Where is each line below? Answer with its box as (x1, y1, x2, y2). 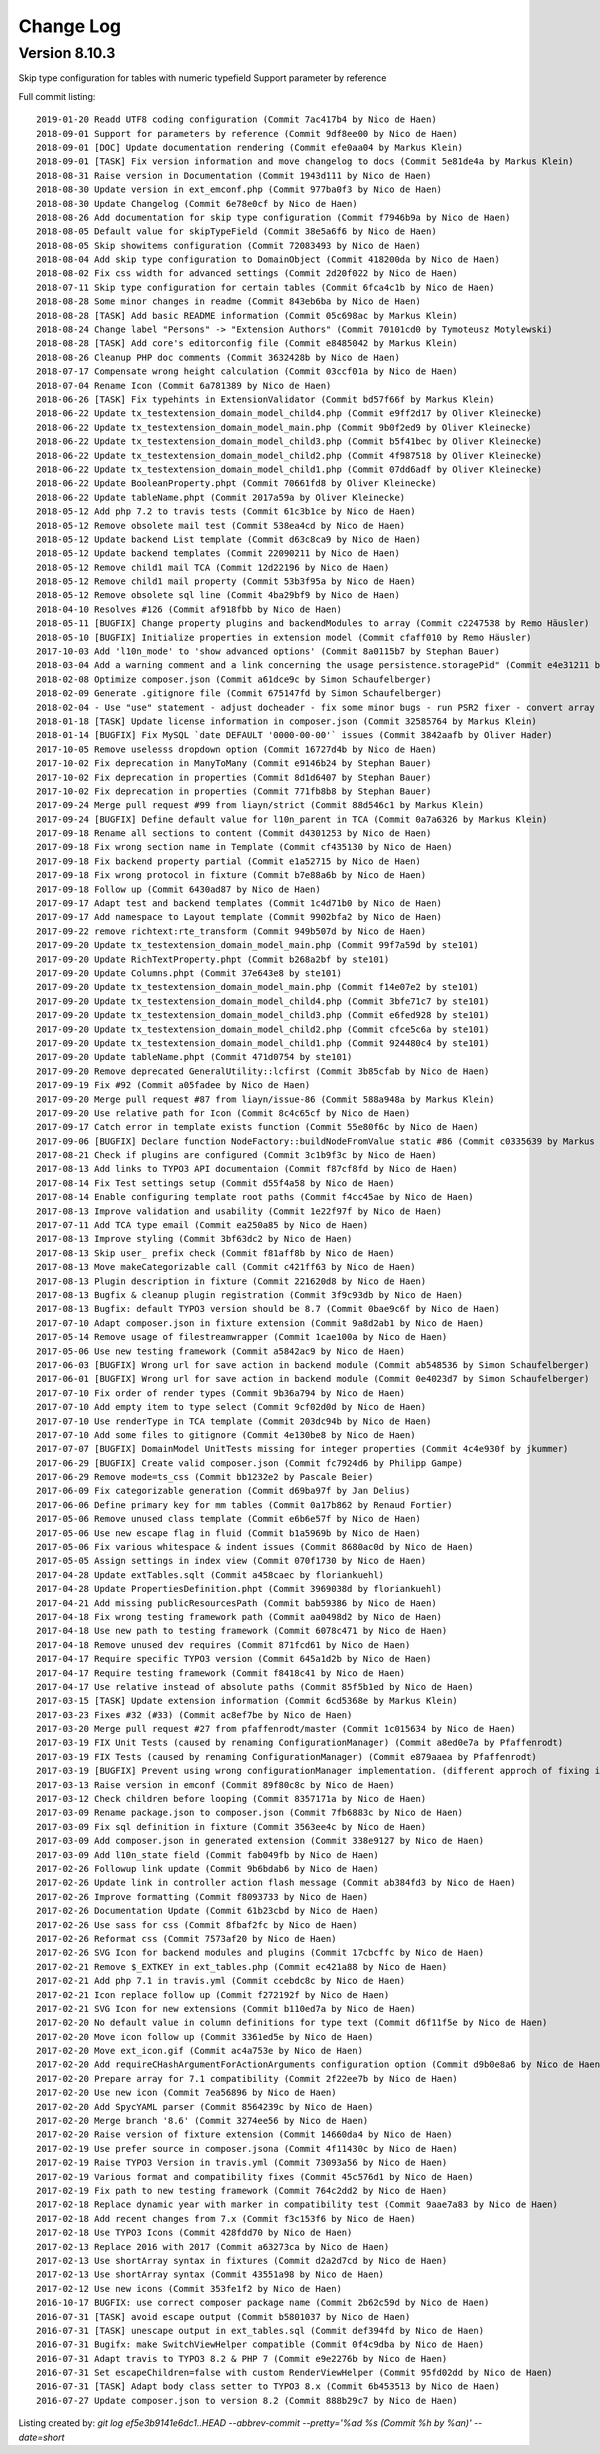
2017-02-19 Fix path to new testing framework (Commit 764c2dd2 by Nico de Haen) (36, 2185, 448, 2196)
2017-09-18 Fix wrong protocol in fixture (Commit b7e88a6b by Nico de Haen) (36, 870, 427, 881)
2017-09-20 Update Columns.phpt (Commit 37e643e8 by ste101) (36, 968, 342, 979)
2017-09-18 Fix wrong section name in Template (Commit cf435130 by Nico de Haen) (36, 841, 453, 853)
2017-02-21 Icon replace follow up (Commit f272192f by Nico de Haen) (36, 1989, 390, 2000)
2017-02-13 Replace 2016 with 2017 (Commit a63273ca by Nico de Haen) (36, 2241, 390, 2252)
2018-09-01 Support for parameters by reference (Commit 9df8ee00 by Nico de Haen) (36, 128, 459, 139)
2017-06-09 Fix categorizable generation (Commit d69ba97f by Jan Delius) (36, 1485, 411, 1497)
